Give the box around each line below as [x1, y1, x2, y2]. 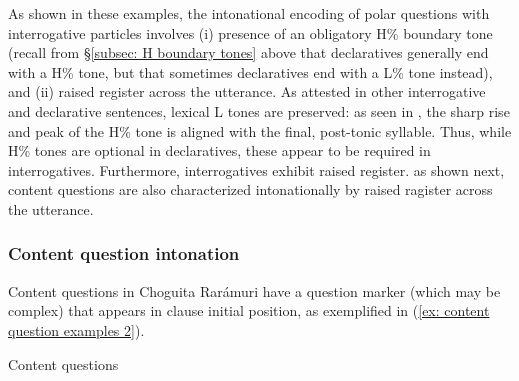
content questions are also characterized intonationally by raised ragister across [8, 179, 493, 200]
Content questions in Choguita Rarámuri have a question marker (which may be [8, 280, 501, 301]
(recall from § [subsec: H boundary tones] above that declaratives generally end [8, 42, 489, 63]
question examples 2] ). [8, 319, 145, 340]
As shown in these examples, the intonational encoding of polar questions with [8, 3, 490, 23]
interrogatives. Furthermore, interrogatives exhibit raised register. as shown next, [8, 159, 505, 180]
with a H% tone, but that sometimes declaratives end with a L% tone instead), [8, 61, 493, 82]
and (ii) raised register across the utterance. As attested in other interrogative [8, 81, 486, 102]
